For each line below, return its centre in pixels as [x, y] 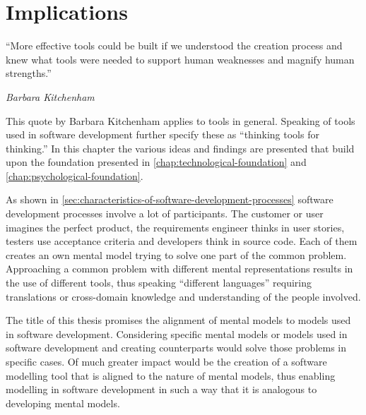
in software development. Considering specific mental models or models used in [177, 333]
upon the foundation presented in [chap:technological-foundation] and [156, 162]
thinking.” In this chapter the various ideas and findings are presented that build [180, 148]
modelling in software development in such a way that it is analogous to [161, 389]
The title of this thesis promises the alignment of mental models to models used [178, 320]
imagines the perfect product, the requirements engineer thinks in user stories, [175, 227]
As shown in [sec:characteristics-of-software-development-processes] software [170, 199]
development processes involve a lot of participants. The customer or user [165, 213]
